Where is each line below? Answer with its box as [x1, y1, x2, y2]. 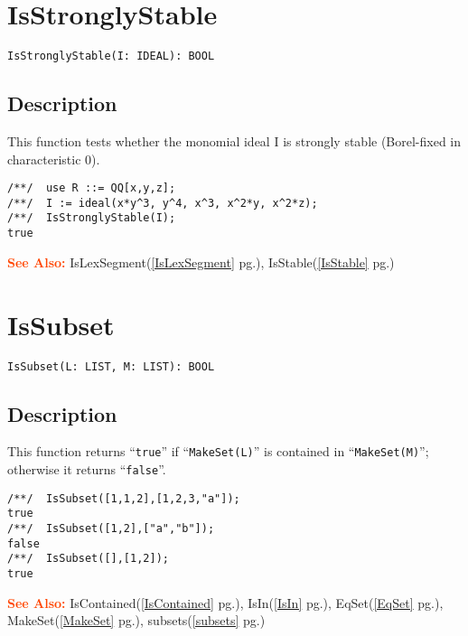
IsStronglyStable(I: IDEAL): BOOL [7, 50, 215, 63]
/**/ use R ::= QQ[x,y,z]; [7, 182, 176, 195]
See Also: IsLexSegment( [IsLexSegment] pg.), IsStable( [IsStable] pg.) [7, 252, 395, 271]
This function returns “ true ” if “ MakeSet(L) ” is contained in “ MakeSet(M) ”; [7, 442, 429, 461]
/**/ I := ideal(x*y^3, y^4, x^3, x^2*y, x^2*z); [7, 196, 318, 210]
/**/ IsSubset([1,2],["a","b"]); [7, 522, 215, 535]
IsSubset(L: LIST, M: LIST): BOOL [7, 360, 215, 373]
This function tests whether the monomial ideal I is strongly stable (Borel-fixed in [7, 131, 462, 150]
